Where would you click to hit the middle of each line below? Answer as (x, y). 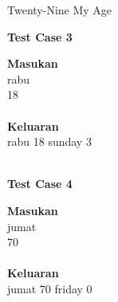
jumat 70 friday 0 (50, 288)
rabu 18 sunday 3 (49, 141)
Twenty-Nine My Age (60, 10)
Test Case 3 (40, 36)
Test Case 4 (40, 184)
